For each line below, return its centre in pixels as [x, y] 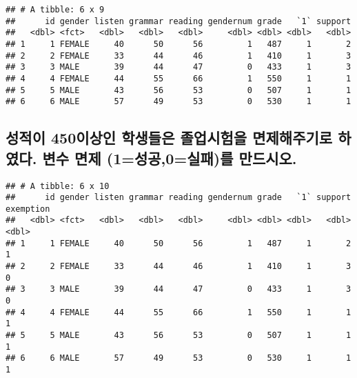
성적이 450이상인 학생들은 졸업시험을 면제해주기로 [169, 138]
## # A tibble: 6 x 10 [58, 186]
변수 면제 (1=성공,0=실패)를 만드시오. [170, 158]
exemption [28, 209]
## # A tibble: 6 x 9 [55, 10]
